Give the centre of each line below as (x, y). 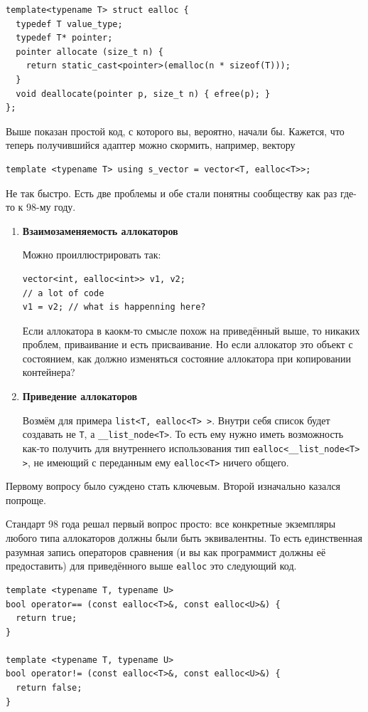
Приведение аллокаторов (80, 396)
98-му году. (51, 207)
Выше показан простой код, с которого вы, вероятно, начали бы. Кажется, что (175, 131)
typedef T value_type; (69, 24)
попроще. (26, 499)
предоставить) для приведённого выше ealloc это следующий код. (151, 566)
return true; (47, 618)
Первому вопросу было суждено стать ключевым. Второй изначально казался (173, 486)
